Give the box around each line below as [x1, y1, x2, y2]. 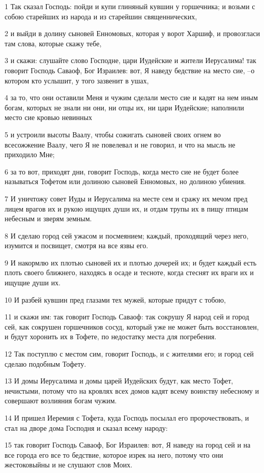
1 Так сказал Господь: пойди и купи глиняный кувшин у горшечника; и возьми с [5, 1, 255, 11]
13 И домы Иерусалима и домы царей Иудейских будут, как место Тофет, [5, 375, 233, 386]
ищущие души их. [5, 277, 61, 288]
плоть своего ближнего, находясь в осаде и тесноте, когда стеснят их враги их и [5, 267, 254, 278]
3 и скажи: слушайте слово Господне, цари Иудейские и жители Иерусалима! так [5, 55, 256, 66]
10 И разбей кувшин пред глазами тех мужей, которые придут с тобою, [5, 294, 226, 305]
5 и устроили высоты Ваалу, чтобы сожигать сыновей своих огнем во [5, 129, 221, 139]
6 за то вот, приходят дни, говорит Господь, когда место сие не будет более [5, 166, 239, 176]
